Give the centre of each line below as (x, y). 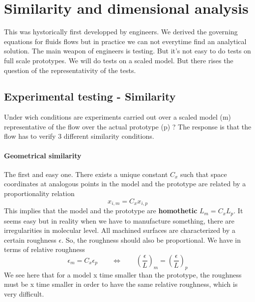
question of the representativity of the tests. (70, 70)
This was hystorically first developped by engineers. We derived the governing (121, 32)
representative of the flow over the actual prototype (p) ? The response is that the (128, 126)
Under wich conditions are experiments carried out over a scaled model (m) (118, 117)
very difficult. (24, 293)
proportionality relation (39, 193)
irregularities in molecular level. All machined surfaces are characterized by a (120, 230)
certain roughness (30, 239)
